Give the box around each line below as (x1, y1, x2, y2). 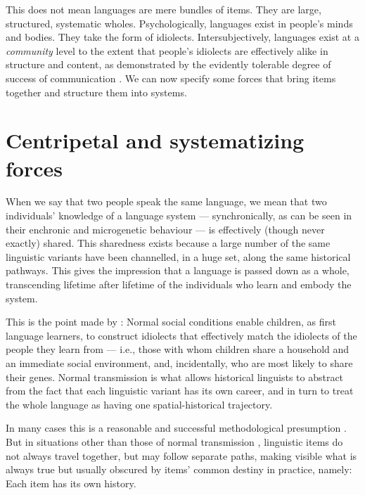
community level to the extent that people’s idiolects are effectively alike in (6, 43, 328, 58)
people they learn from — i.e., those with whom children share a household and (6, 342, 350, 356)
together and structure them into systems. (6, 84, 187, 99)
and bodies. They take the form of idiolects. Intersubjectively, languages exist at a (6, 30, 359, 44)
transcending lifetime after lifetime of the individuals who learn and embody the (6, 277, 352, 292)
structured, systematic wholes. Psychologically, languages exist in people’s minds (6, 15, 353, 30)
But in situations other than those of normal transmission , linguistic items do (6, 434, 343, 449)
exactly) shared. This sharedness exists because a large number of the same (6, 236, 331, 250)
